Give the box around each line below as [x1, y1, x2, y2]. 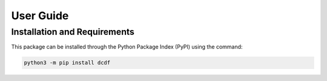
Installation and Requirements [11, 26, 134, 37]
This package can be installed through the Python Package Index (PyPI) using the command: [11, 43, 243, 50]
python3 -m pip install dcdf [24, 59, 111, 66]
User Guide [11, 9, 69, 22]
